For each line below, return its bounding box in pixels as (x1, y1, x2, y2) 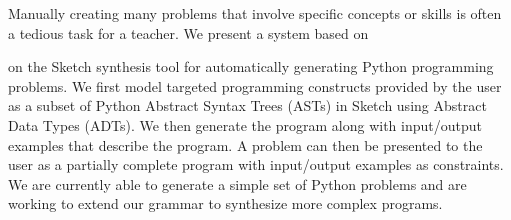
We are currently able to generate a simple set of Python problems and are (8, 173, 467, 194)
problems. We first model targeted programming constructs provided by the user (8, 75, 502, 96)
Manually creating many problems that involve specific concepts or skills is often (8, 3, 502, 23)
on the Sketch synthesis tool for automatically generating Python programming (8, 56, 494, 77)
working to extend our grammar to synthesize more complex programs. (8, 193, 443, 214)
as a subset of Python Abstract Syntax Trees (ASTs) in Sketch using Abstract (8, 95, 487, 116)
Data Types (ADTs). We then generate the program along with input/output (8, 114, 482, 135)
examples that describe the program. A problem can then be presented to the (8, 134, 483, 155)
